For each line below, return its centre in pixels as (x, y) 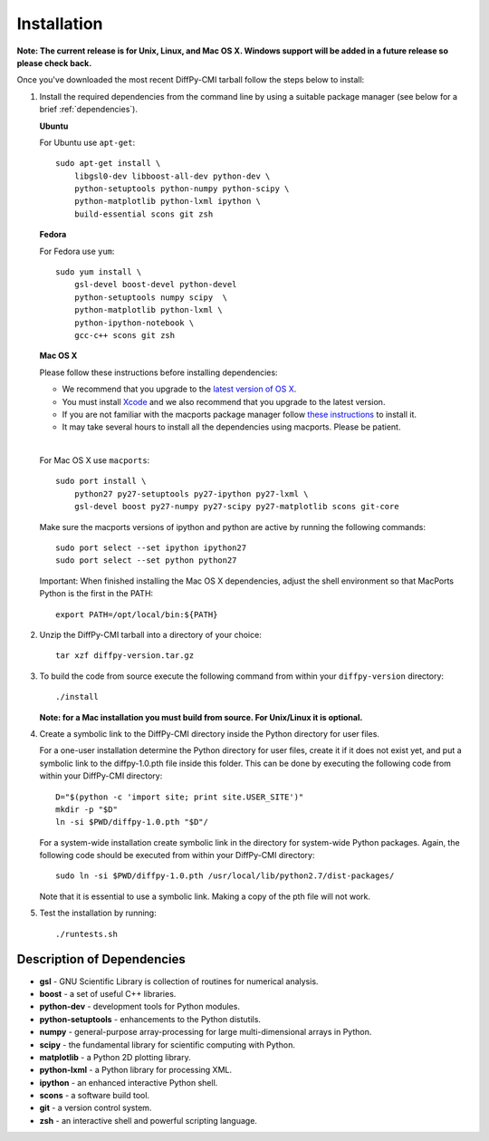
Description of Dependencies (101, 959)
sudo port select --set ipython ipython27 (151, 548)
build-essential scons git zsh (144, 214)
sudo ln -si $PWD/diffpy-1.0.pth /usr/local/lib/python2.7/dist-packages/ (225, 876)
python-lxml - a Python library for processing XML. (136, 1070)
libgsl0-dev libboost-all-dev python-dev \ (172, 176)
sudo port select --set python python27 (146, 561)
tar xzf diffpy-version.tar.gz (125, 656)
